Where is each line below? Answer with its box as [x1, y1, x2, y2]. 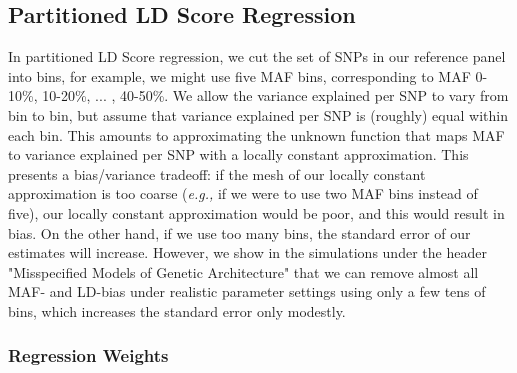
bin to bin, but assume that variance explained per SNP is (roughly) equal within [8, 104, 508, 125]
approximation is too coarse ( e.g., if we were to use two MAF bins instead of [8, 183, 478, 204]
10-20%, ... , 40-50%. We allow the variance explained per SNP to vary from [42, 85, 509, 106]
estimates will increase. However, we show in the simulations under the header [8, 242, 487, 263]
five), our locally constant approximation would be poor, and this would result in [8, 202, 505, 223]
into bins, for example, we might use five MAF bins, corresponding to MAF [8, 65, 471, 86]
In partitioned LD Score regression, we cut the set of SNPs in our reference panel [8, 46, 506, 67]
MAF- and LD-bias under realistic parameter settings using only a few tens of [8, 281, 486, 302]
